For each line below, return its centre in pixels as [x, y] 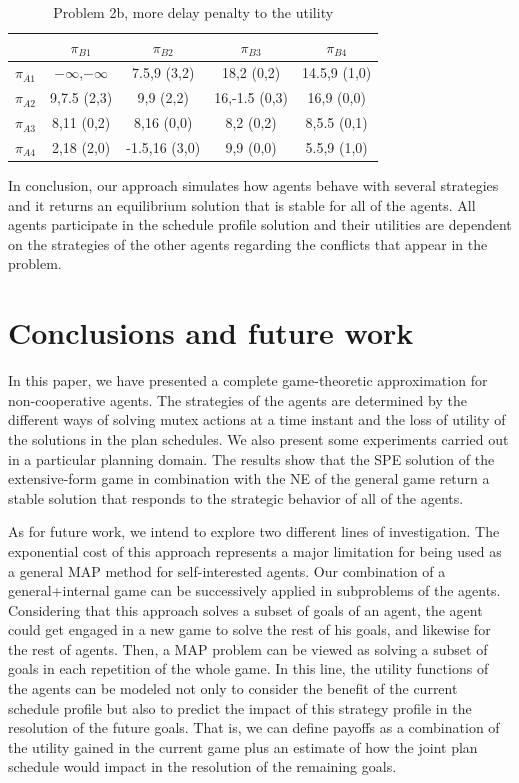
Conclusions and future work [211, 332]
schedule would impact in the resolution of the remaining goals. [202, 766]
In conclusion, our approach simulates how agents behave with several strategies [253, 185]
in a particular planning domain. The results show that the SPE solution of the [251, 458]
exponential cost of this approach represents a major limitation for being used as [255, 550]
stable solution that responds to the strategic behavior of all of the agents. [236, 497]
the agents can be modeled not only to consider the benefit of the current [233, 688]
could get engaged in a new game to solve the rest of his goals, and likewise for [249, 629]
